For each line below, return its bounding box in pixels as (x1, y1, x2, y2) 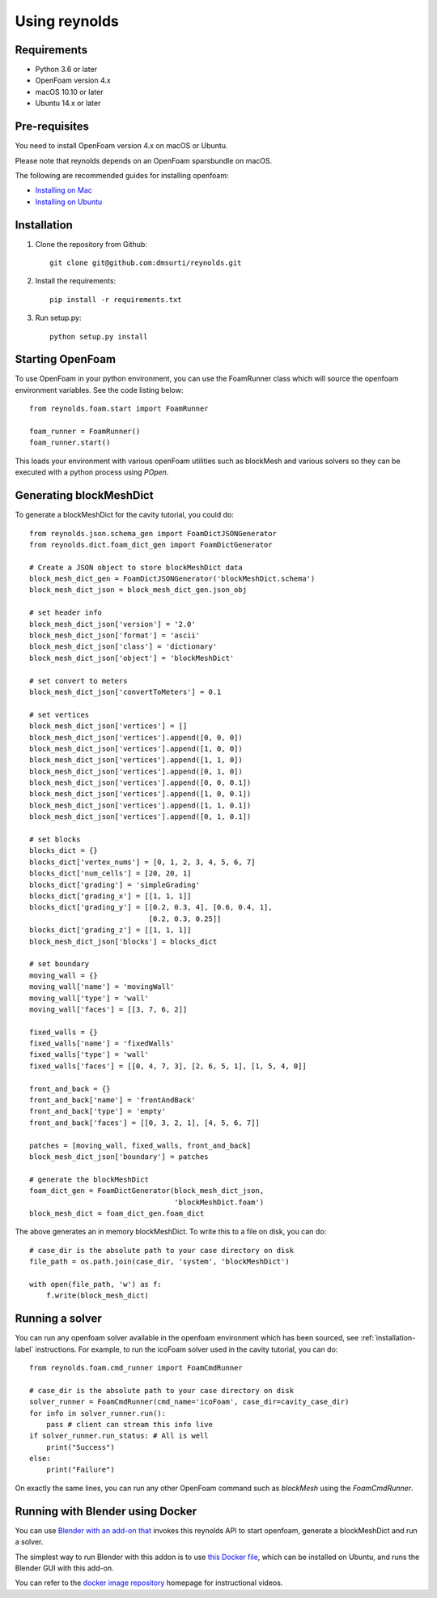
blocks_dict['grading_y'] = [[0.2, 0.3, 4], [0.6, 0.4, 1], (29, 903, 273, 912)
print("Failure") (45, 1465, 115, 1474)
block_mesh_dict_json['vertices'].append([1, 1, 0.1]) (29, 800, 252, 810)
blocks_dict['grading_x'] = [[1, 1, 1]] (29, 892, 192, 901)
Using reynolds (15, 12, 119, 30)
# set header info (29, 608, 103, 617)
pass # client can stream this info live (45, 1420, 214, 1429)
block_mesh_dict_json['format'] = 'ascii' (29, 631, 201, 640)
